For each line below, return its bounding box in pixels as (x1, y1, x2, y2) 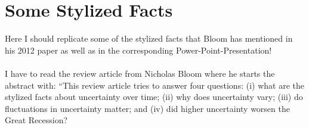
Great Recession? (5, 114, 68, 126)
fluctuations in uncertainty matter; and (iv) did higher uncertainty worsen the (5, 102, 290, 114)
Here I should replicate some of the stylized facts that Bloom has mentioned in (5, 32, 293, 45)
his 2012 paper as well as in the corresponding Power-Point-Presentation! (5, 43, 272, 56)
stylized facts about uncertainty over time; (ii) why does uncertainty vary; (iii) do (5, 90, 303, 103)
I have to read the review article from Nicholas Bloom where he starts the (5, 67, 275, 79)
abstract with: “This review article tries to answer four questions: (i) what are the (5, 79, 304, 91)
